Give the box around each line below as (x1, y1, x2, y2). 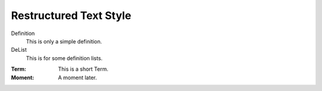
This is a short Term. (58, 65, 109, 73)
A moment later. (58, 74, 97, 81)
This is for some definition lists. (26, 54, 103, 62)
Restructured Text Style (11, 9, 131, 22)
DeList (11, 46, 27, 54)
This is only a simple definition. (26, 37, 103, 45)
